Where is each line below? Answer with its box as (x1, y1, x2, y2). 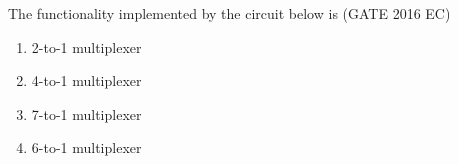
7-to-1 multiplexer (31, 103, 142, 124)
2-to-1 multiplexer (31, 36, 142, 57)
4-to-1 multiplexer (31, 70, 142, 91)
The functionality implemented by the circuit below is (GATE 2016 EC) (8, 3, 451, 23)
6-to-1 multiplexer (31, 137, 142, 158)
